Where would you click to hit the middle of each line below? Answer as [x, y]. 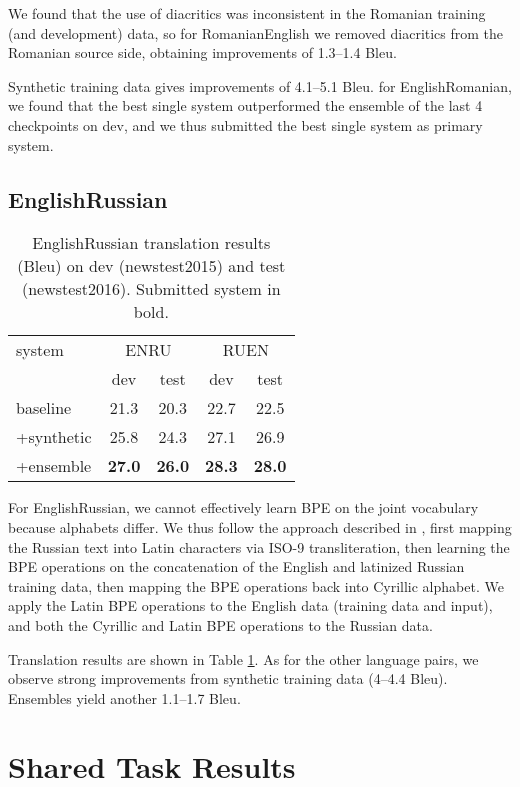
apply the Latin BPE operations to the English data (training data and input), [250, 605]
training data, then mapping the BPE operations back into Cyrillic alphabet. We [256, 585]
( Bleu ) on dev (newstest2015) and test [151, 266]
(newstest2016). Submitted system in [151, 289]
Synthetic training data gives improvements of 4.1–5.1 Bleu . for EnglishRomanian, [260, 85]
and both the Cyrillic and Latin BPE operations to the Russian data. [220, 624]
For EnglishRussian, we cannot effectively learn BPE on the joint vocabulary [243, 507]
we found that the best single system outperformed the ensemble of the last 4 [245, 105]
